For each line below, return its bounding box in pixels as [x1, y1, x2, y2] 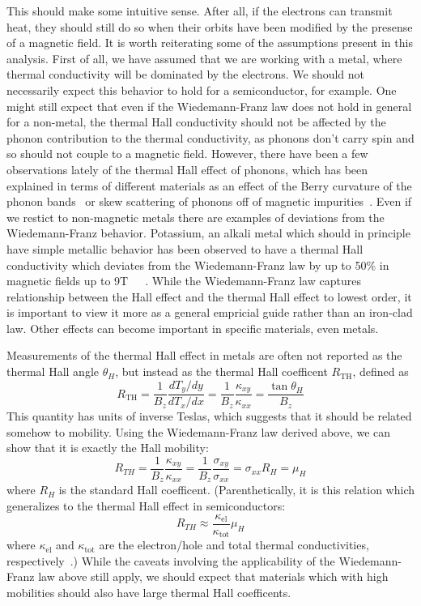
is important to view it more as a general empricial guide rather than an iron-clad [6, 304, 413, 321]
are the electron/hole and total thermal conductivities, [99, 536, 369, 553]
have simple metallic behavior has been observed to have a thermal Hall [6, 240, 364, 257]
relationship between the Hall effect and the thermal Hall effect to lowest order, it [6, 288, 412, 305]
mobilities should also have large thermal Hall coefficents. [6, 583, 291, 600]
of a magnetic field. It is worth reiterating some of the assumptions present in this [6, 34, 413, 51]
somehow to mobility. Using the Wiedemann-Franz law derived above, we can [6, 423, 391, 440]
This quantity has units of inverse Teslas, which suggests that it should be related [6, 408, 412, 425]
